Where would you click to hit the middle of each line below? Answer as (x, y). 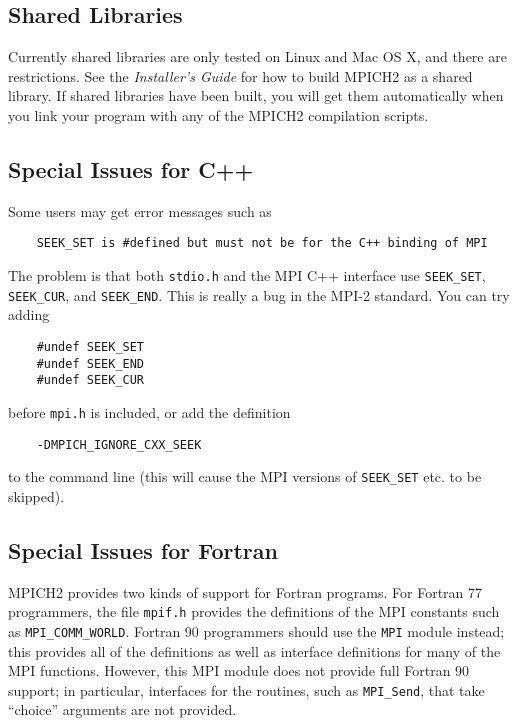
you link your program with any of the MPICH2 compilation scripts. (218, 114)
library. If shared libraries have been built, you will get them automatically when (256, 95)
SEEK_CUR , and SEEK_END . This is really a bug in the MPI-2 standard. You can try (259, 294)
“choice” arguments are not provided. (122, 709)
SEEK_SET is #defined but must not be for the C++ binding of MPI (262, 243)
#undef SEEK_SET (90, 346)
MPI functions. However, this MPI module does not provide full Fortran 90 (239, 670)
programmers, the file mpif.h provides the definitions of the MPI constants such (254, 611)
